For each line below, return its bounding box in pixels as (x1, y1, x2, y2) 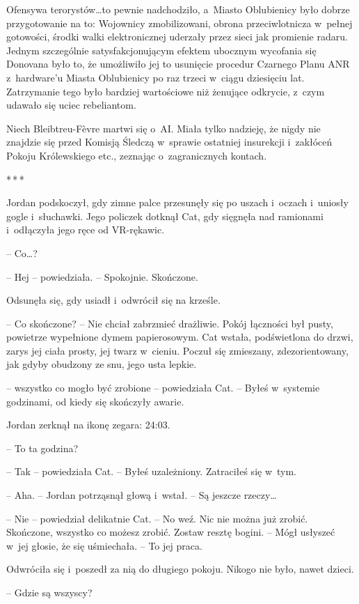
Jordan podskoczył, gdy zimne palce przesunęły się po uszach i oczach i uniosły (6, 195, 349, 210)
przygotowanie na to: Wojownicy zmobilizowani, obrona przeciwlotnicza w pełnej (6, 15, 353, 30)
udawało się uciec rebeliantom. (6, 98, 136, 112)
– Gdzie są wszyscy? (6, 585, 93, 599)
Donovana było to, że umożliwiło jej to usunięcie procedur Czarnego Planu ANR (6, 56, 350, 71)
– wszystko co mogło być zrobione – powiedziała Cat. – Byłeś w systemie (6, 380, 320, 395)
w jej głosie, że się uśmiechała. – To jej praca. (6, 538, 202, 552)
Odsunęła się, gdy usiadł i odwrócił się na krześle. (6, 293, 221, 307)
